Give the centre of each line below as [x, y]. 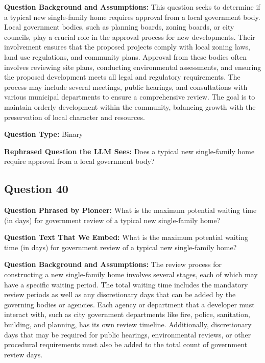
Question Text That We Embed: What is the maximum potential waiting [126, 237]
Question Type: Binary [44, 134]
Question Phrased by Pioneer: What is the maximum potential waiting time [130, 210]
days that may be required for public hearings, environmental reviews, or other [128, 334]
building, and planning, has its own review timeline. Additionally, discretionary [128, 324]
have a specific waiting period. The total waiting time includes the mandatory [126, 284]
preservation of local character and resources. [75, 117]
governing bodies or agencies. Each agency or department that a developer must [129, 304]
